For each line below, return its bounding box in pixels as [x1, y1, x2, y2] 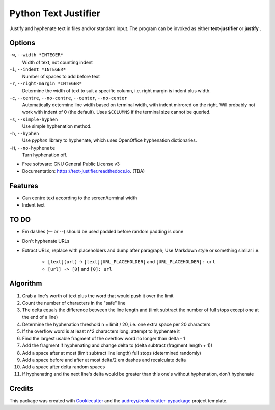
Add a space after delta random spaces [22, 364, 105, 370]
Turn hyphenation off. [22, 152, 68, 158]
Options [9, 39, 36, 47]
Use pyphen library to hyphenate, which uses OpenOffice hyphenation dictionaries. [22, 137, 197, 143]
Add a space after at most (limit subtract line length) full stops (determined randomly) [22, 349, 201, 356]
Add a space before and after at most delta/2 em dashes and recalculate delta [22, 357, 186, 363]
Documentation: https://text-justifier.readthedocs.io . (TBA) [22, 168, 145, 174]
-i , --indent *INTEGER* [9, 66, 66, 72]
